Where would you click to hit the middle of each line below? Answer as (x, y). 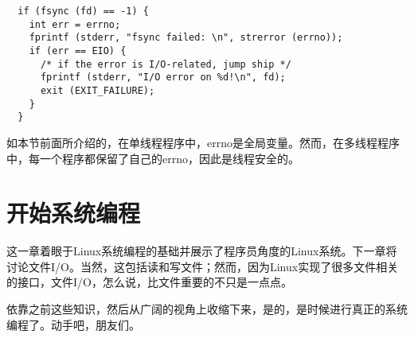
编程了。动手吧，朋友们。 (73, 324)
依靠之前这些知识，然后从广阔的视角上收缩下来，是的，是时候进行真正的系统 (207, 309)
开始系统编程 (74, 213)
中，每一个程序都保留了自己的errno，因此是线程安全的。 (153, 158)
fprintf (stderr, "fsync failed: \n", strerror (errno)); (186, 38)
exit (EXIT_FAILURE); (98, 90)
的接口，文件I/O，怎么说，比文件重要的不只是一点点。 (149, 282)
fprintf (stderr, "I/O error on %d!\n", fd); (163, 78)
